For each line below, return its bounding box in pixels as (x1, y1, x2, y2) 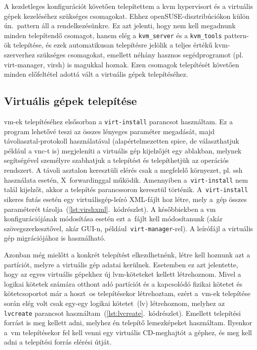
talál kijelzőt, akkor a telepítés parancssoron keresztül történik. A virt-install (4, 184, 248, 195)
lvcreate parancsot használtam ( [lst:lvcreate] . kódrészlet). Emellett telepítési (4, 307, 241, 318)
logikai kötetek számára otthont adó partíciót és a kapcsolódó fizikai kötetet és (4, 278, 243, 289)
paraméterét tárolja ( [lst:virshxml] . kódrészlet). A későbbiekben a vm (4, 203, 216, 214)
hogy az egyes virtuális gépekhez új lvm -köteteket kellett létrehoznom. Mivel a (4, 269, 241, 279)
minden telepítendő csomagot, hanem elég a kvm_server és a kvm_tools (4, 30, 222, 40)
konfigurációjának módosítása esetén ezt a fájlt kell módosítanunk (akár (4, 213, 223, 224)
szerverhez (4, 50, 35, 60)
